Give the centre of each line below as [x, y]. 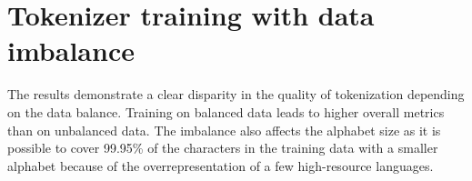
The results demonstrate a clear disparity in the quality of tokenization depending [236, 94]
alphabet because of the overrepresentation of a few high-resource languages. [221, 165]
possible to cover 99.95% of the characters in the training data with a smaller [223, 148]
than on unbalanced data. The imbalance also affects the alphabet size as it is [224, 130]
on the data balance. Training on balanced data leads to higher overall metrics [226, 111]
